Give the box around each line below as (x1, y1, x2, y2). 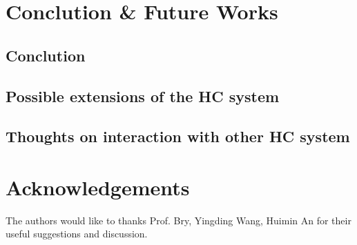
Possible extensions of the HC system (6, 85, 280, 106)
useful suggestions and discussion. (6, 226, 148, 241)
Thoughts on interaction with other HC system (6, 126, 350, 147)
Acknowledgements (6, 173, 190, 201)
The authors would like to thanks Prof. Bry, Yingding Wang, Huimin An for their (6, 213, 351, 227)
